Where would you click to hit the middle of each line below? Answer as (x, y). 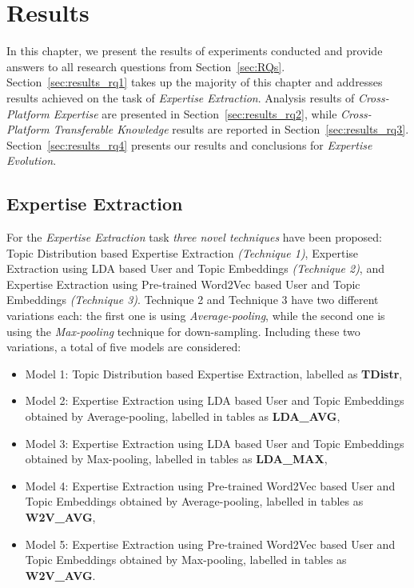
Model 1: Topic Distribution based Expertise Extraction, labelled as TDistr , (214, 373)
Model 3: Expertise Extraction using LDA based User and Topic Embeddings (215, 443)
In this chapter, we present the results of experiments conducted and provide (195, 51)
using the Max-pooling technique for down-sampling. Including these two (183, 331)
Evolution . (32, 160)
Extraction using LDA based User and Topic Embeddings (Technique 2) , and (195, 268)
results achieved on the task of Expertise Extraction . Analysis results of (181, 97)
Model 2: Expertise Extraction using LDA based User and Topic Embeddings (215, 400)
